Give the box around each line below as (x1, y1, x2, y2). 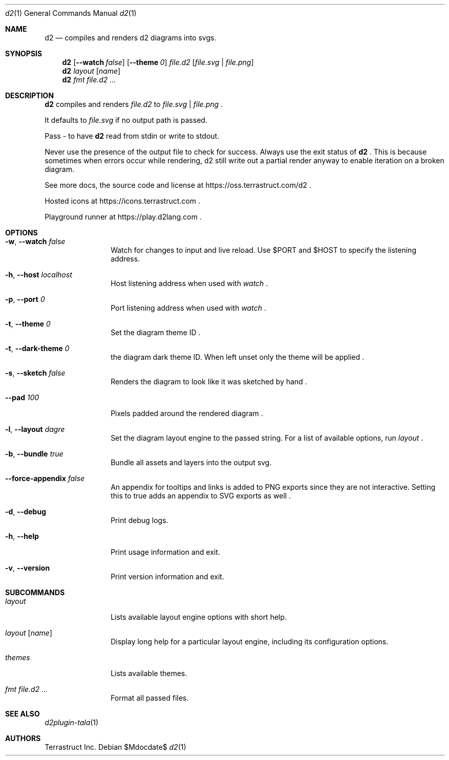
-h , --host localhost (5, 270, 72, 279)
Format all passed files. (110, 693, 189, 702)
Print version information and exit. (110, 572, 224, 581)
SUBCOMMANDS (5, 588, 65, 597)
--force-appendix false (5, 474, 85, 483)
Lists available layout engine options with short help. (110, 613, 287, 621)
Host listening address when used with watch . (110, 279, 268, 288)
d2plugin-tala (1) (44, 718, 99, 727)
